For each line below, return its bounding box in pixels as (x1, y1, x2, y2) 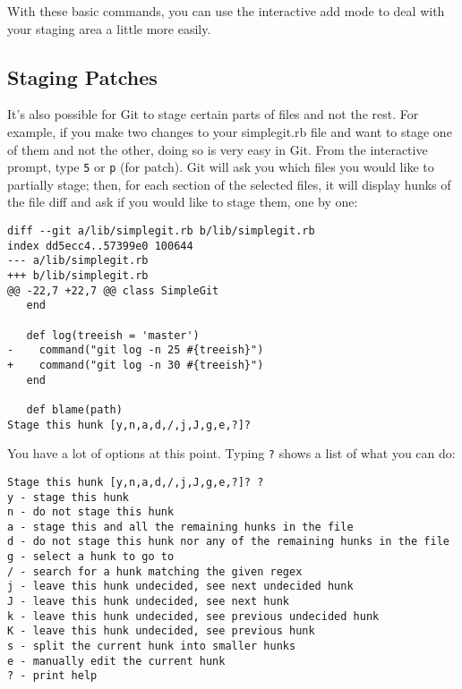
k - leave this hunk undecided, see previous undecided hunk (7, 609, 380, 623)
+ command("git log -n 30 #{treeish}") (7, 358, 264, 371)
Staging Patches (7, 63, 158, 90)
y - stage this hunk (7, 490, 130, 504)
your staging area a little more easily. (7, 19, 211, 38)
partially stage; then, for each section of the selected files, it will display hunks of (7, 174, 451, 193)
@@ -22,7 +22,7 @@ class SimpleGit (7, 284, 219, 297)
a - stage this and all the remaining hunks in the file (7, 520, 354, 533)
